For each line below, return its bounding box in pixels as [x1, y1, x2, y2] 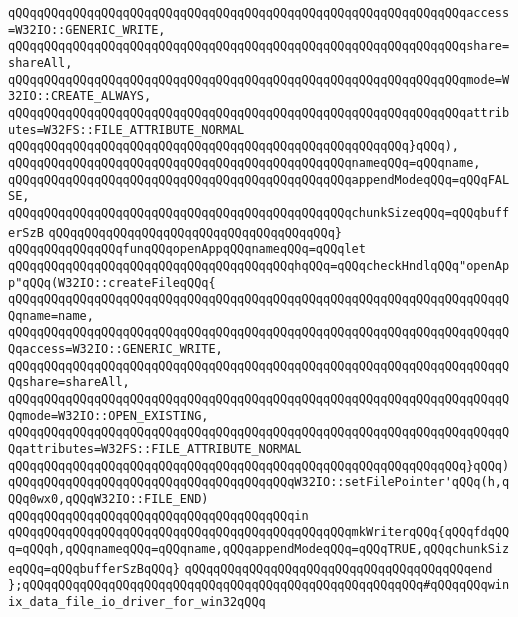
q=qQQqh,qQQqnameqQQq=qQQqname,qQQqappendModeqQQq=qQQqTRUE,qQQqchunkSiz [8, 542, 510, 556]
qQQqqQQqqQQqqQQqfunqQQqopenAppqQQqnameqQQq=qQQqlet [8, 242, 366, 257]
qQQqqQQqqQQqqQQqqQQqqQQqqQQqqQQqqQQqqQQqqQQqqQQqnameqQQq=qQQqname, [8, 155, 481, 170]
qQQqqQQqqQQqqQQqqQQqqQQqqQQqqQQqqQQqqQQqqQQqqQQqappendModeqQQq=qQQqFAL [8, 172, 510, 187]
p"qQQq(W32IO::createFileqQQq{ [8, 275, 216, 290]
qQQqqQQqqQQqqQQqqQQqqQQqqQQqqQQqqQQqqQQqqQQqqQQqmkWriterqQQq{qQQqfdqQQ [8, 525, 510, 540]
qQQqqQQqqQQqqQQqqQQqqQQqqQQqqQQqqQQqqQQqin [8, 508, 309, 523]
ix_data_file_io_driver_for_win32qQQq [8, 594, 266, 609]
